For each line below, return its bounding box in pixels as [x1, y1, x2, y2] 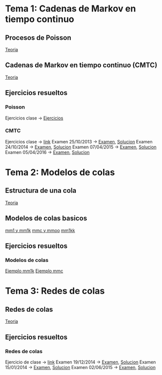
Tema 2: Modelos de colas [5, 166, 115, 178]
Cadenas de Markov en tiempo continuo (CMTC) [5, 61, 158, 70]
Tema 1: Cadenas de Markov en [5, 3, 136, 14]
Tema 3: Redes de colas [5, 285, 105, 297]
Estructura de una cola [5, 186, 77, 195]
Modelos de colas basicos [5, 214, 88, 223]
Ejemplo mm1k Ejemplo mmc [5, 268, 63, 274]
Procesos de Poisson [5, 33, 71, 42]
